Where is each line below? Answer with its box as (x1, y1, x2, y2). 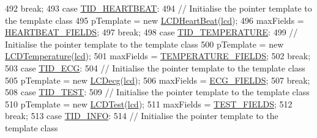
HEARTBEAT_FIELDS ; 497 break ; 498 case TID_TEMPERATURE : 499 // (5, 26, 298, 38)
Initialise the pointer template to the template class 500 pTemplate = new (5, 37, 284, 50)
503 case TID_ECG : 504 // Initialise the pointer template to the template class (5, 61, 305, 74)
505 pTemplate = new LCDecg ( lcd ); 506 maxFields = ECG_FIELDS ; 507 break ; (5, 73, 310, 86)
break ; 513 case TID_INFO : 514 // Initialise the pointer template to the (5, 109, 278, 122)
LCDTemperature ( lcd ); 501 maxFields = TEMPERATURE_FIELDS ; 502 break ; (5, 49, 311, 62)
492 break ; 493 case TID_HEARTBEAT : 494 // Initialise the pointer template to (5, 2, 312, 14)
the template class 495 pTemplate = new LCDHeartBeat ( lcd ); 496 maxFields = (5, 13, 304, 26)
